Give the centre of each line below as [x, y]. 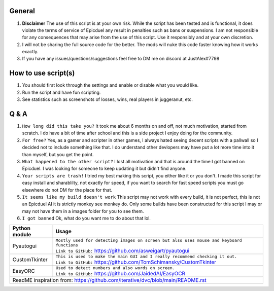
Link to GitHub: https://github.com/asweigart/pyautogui [123, 250]
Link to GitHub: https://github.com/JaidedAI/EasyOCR [120, 273]
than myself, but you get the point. [58, 154]
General [22, 11]
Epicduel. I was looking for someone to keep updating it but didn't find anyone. [105, 169]
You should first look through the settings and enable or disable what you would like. [110, 85]
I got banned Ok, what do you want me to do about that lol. [86, 219]
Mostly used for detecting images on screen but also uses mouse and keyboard [149, 240]
